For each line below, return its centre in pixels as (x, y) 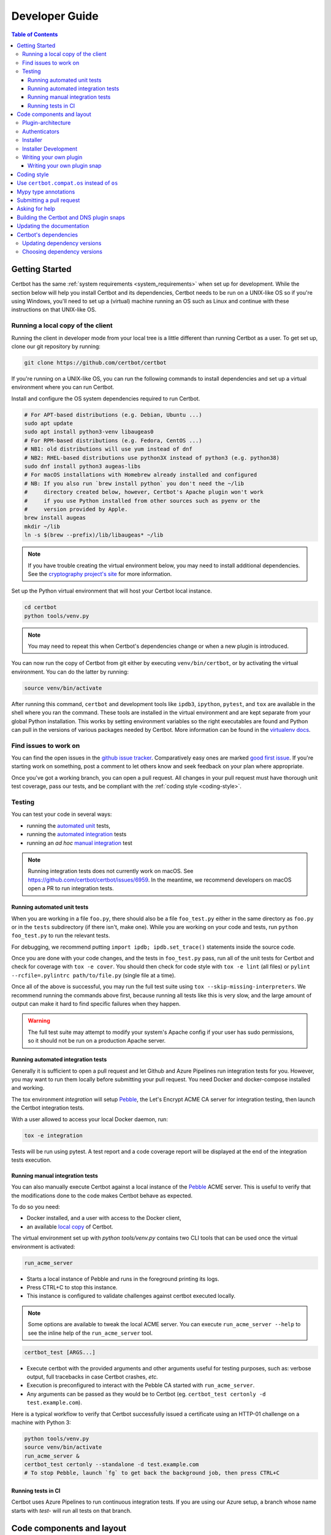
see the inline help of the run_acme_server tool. (90, 1333)
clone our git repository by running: (56, 346)
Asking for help (36, 209)
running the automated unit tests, (68, 825)
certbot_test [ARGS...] (60, 1352)
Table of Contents (35, 34)
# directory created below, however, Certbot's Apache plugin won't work (144, 492)
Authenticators (41, 131)
